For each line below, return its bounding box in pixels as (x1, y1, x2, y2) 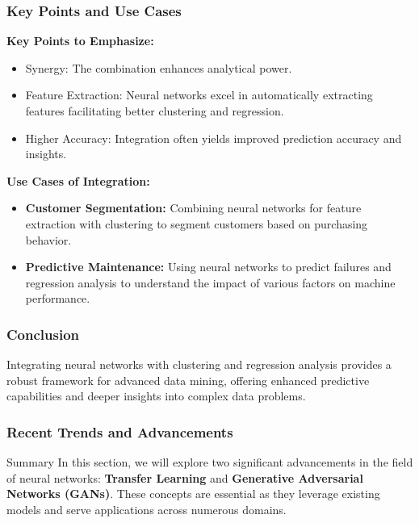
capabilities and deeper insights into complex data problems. (6, 387, 306, 404)
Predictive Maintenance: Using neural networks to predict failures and (25, 258, 392, 275)
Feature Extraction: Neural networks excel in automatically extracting (25, 86, 373, 103)
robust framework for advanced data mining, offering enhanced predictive (6, 371, 370, 388)
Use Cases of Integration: (6, 172, 150, 189)
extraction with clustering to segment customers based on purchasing (25, 215, 368, 232)
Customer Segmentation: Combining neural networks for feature (25, 199, 362, 216)
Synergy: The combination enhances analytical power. (25, 59, 292, 76)
